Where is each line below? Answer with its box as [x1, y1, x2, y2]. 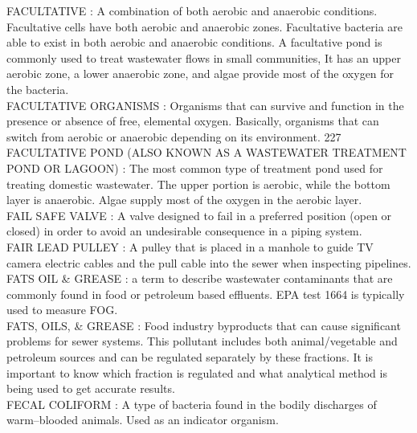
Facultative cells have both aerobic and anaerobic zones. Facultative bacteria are [6, 18, 403, 35]
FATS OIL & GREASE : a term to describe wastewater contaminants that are [6, 270, 393, 287]
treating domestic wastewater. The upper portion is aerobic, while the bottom [6, 175, 390, 192]
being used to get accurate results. [6, 380, 175, 397]
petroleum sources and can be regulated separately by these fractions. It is [6, 349, 374, 366]
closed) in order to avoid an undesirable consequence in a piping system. [6, 223, 362, 239]
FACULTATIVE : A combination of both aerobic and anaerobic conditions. [6, 2, 378, 18]
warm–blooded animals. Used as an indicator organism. [6, 411, 279, 428]
